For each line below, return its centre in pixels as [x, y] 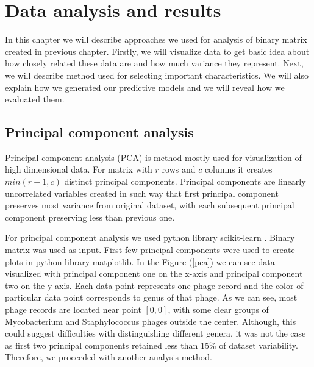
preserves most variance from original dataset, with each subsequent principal [150, 205]
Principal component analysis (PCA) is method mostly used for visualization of [153, 157]
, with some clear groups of [218, 309]
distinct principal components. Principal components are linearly [185, 181]
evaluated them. [35, 99]
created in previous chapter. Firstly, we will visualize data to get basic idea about [157, 51]
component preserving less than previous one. [90, 217]
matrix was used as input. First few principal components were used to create [150, 250]
